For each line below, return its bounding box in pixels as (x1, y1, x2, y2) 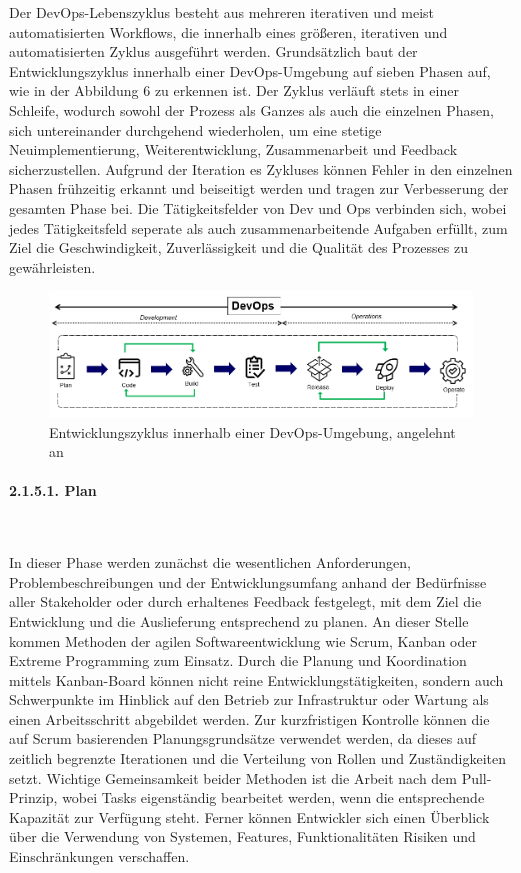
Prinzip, (9, 787, 58, 808)
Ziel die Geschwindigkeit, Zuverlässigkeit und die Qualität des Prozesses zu (9, 237, 468, 258)
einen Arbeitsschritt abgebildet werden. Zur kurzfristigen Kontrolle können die (9, 708, 490, 729)
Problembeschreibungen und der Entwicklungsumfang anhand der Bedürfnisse (9, 571, 487, 592)
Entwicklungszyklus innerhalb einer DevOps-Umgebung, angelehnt (49, 421, 456, 442)
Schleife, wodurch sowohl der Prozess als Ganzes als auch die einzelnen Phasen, (9, 99, 494, 120)
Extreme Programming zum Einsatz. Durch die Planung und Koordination (9, 650, 467, 671)
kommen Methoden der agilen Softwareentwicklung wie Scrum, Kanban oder (9, 630, 478, 651)
